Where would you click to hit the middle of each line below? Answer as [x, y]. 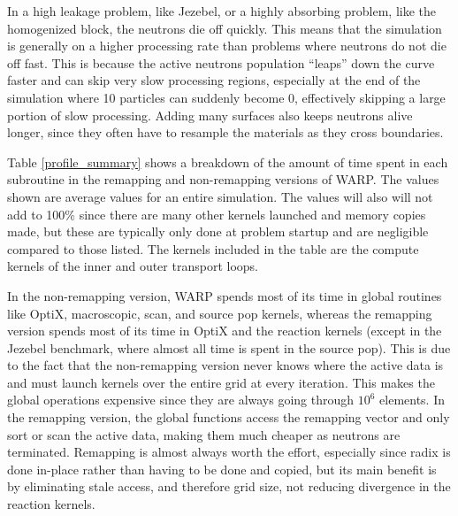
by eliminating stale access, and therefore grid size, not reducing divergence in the [229, 486]
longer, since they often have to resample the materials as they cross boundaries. [225, 132]
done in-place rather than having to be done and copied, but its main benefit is [222, 469]
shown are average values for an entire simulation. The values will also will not [220, 196]
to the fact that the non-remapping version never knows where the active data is [225, 365]
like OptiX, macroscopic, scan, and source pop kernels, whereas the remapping [220, 313]
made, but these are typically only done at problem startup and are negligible [218, 231]
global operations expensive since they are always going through [181, 400]
